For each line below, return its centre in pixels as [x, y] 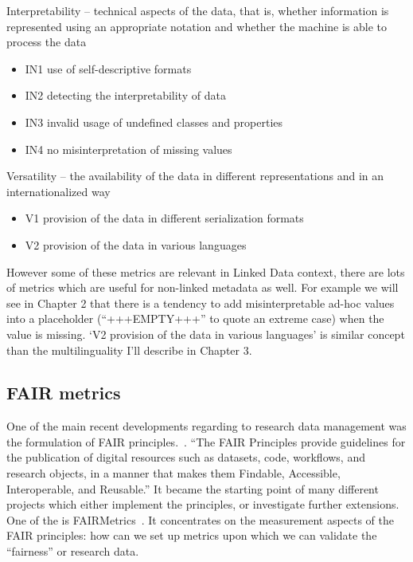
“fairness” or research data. [73, 551]
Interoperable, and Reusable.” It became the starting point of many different [193, 488]
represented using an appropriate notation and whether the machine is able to [197, 26]
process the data [47, 42]
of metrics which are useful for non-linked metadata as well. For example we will [203, 287]
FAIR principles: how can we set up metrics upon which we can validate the [192, 535]
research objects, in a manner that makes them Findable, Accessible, [173, 473]
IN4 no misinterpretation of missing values [129, 149]
